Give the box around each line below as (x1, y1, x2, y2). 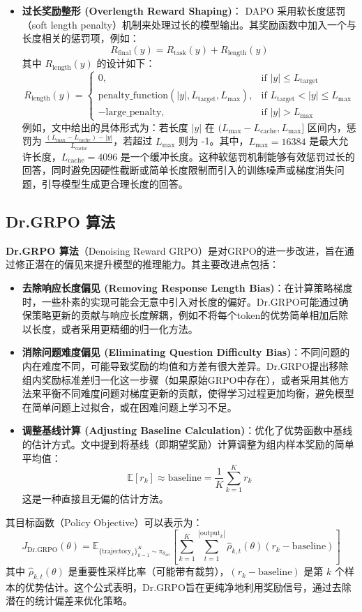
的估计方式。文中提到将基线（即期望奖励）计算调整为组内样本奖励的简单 (22, 437, 354, 451)
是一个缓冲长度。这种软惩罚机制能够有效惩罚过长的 (120, 149, 355, 163)
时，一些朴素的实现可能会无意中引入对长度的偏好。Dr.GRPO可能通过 (22, 294, 339, 308)
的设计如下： (96, 56, 156, 70)
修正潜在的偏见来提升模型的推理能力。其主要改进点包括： (15, 257, 279, 271)
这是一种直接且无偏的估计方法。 (22, 491, 169, 506)
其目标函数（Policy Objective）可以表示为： (6, 514, 203, 529)
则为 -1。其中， (179, 133, 249, 148)
